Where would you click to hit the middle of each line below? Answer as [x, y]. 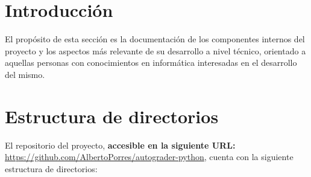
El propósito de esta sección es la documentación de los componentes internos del [155, 39]
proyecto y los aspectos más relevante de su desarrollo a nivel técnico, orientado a [155, 50]
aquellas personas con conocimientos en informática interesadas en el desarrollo [151, 63]
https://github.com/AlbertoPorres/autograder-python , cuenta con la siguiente [149, 157]
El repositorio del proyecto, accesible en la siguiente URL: [120, 145]
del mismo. [25, 74]
